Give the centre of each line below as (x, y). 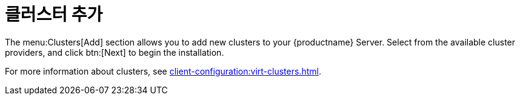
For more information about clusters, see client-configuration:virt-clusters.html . (163, 71)
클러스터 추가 (54, 15)
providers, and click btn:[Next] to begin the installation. (115, 52)
